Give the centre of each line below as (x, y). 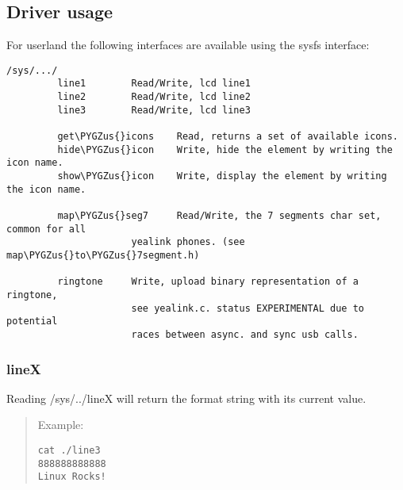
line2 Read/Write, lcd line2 (154, 97)
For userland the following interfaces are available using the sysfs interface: (188, 45)
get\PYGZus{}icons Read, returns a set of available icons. (228, 137)
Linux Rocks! (72, 477)
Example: (61, 425)
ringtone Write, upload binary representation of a (208, 282)
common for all (46, 229)
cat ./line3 (69, 450)
